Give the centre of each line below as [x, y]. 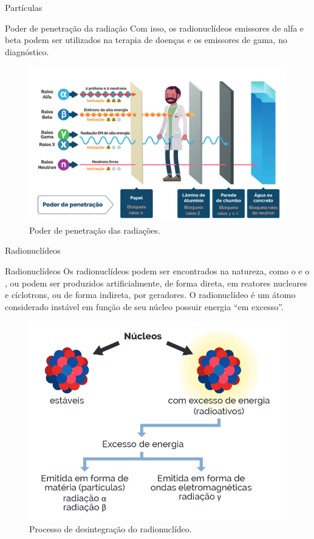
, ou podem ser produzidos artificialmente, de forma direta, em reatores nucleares [156, 283]
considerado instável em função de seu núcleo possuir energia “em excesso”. [144, 306]
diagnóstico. [27, 51]
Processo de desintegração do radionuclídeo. [111, 529]
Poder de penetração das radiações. [95, 230]
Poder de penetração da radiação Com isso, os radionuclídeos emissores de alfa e [155, 28]
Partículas [24, 7]
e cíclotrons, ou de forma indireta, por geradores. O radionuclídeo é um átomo [150, 295]
